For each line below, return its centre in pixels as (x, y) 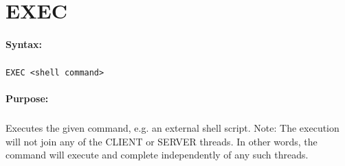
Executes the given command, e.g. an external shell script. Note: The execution (172, 128)
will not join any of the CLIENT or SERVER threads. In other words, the (162, 141)
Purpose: (27, 98)
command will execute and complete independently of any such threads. (157, 155)
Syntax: (24, 44)
